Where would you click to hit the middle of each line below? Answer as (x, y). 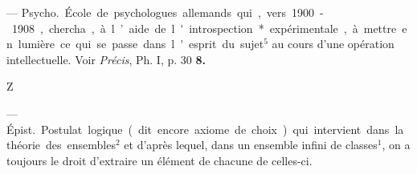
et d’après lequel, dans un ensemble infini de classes (251, 145)
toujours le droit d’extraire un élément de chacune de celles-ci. (159, 160)
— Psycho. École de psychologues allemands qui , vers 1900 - (165, 12)
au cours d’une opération (333, 44)
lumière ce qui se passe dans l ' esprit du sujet (141, 44)
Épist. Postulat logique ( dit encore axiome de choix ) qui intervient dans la (205, 129)
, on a (396, 145)
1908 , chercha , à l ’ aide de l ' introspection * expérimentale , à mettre (204, 28)
